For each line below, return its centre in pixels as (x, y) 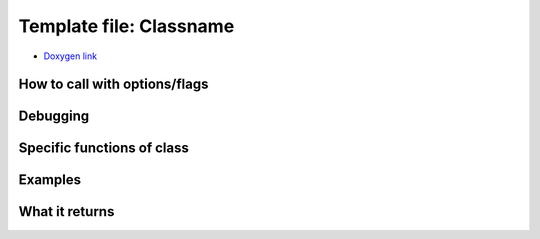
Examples (50, 180)
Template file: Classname (126, 26)
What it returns (66, 211)
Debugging (54, 116)
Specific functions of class (103, 148)
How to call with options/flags (113, 84)
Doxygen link (70, 56)
